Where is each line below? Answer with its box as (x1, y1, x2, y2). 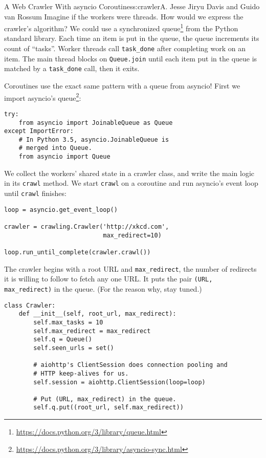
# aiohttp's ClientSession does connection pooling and (33, 361, 228, 369)
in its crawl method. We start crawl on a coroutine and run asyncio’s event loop (4, 178, 258, 188)
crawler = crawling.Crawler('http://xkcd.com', (4, 223, 169, 230)
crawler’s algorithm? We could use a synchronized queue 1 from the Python (4, 21, 238, 33)
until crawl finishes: (4, 188, 66, 199)
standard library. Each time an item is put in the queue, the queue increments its (4, 33, 259, 43)
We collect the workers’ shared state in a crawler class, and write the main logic (4, 167, 254, 178)
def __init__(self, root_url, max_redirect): (18, 310, 176, 318)
